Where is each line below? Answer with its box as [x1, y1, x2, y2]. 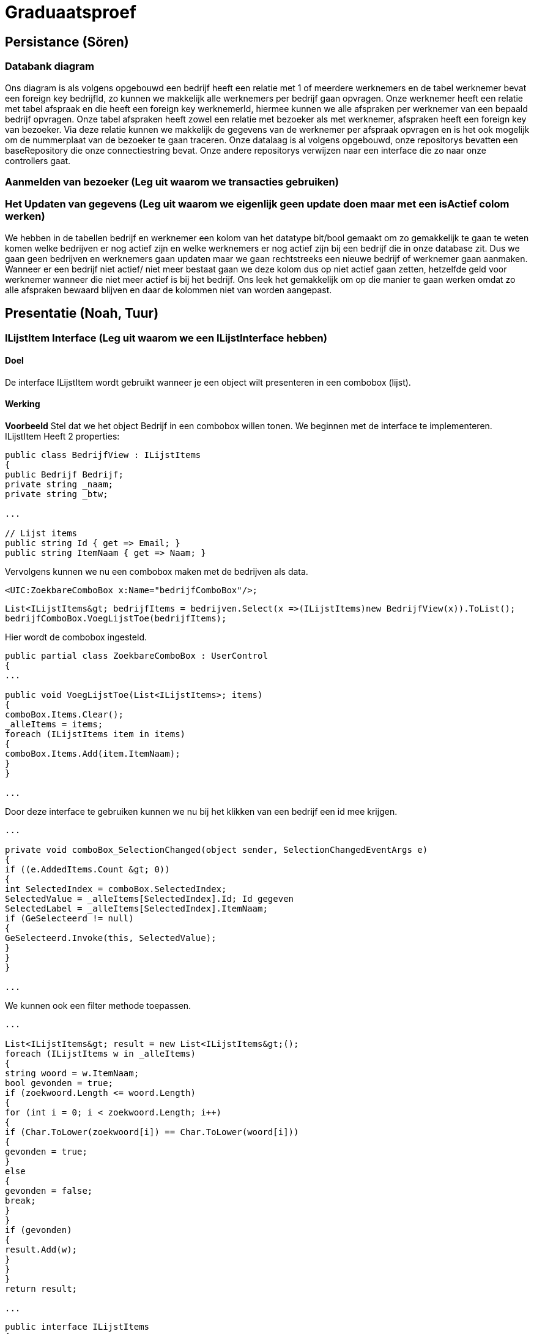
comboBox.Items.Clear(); [5, 709, 124, 719]
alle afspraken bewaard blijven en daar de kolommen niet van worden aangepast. [5, 284, 332, 295]
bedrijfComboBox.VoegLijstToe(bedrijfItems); [5, 613, 227, 623]
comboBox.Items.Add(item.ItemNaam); [5, 748, 180, 759]
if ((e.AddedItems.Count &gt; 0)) [5, 864, 170, 874]
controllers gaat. [5, 155, 71, 166]
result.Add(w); [5, 1244, 78, 1254]
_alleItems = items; [5, 719, 103, 729]
